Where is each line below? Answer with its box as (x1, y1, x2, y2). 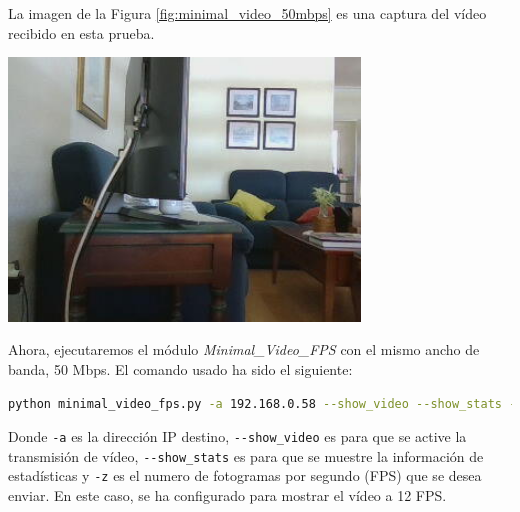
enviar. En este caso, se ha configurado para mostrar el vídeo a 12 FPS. (8, 485, 447, 506)
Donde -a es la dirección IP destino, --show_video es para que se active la (8, 426, 467, 447)
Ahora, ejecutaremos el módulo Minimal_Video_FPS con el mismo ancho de (8, 339, 480, 360)
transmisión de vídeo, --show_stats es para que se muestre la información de (8, 445, 484, 466)
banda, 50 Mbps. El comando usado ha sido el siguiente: (8, 358, 353, 379)
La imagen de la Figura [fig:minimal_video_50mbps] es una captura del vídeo (8, 3, 487, 23)
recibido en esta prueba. (8, 22, 155, 43)
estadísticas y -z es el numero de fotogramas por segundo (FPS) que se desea (8, 465, 482, 486)
